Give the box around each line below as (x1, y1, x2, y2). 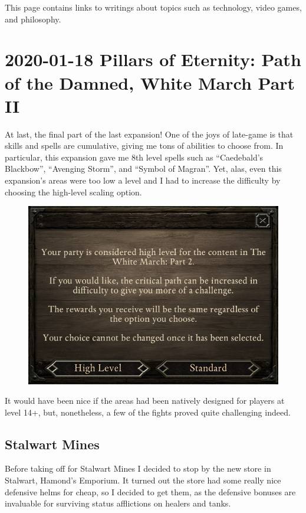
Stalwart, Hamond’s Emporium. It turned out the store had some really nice (5, 474, 281, 486)
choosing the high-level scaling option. (5, 185, 142, 198)
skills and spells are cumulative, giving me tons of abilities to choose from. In (5, 139, 284, 152)
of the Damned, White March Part (5, 70, 295, 94)
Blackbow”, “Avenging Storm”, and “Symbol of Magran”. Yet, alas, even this (5, 162, 282, 175)
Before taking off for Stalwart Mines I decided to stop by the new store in (5, 462, 271, 475)
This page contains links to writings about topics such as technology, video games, (5, 1, 302, 13)
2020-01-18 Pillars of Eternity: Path (5, 47, 301, 71)
